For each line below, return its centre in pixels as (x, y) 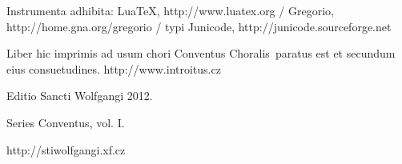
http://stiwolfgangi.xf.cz (66, 149)
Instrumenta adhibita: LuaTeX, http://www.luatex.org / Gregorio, (170, 10)
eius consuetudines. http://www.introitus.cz (114, 68)
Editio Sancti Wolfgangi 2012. (80, 96)
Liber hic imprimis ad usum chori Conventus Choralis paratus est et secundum (201, 53)
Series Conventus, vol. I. (66, 122)
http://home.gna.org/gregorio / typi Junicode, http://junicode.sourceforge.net (199, 26)
